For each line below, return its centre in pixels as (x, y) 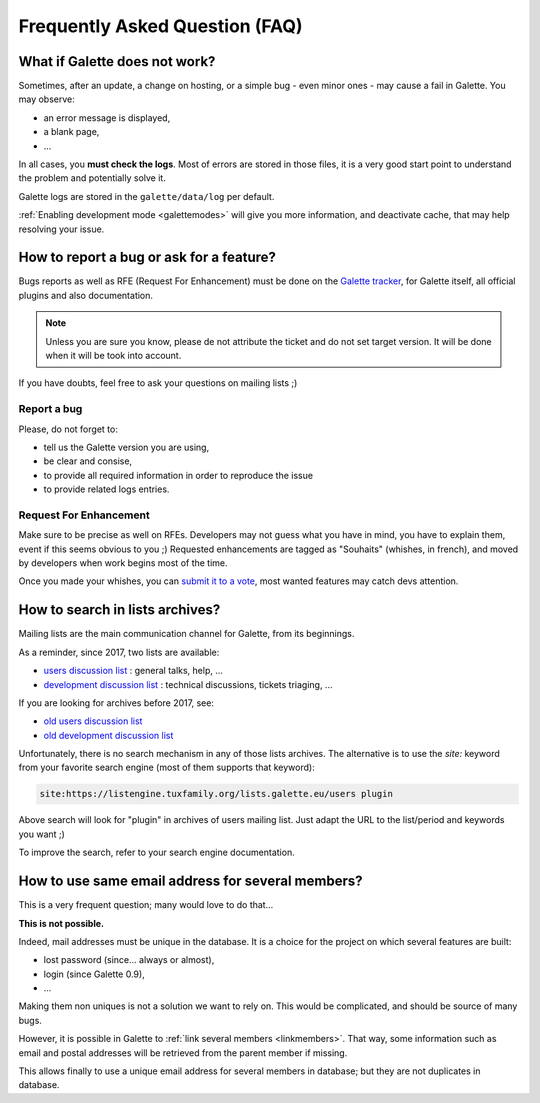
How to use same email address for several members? (190, 881)
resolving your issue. (61, 229)
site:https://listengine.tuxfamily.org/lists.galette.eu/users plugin (216, 794)
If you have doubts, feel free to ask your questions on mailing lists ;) (158, 383)
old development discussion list (108, 735)
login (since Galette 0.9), (94, 974)
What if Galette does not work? (117, 61)
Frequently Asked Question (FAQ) (161, 26)
